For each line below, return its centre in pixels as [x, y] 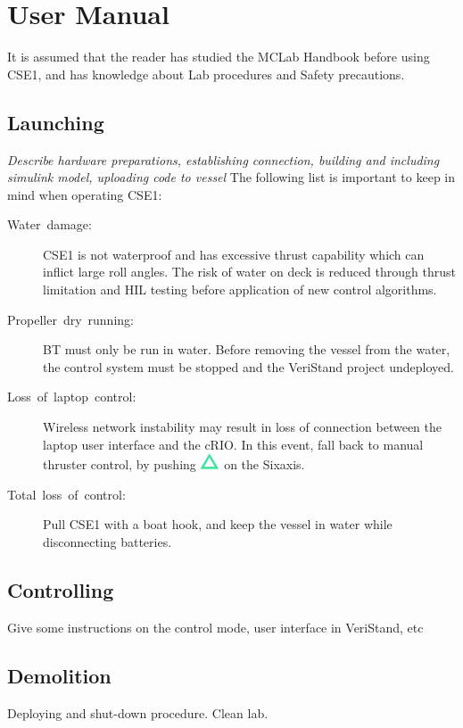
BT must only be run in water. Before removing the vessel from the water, [247, 349]
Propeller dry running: [70, 319]
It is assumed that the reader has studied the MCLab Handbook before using [219, 57]
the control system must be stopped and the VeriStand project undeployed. [248, 366]
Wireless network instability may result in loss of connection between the [242, 427]
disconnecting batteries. [107, 542]
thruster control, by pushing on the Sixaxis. [174, 464]
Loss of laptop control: [72, 397]
